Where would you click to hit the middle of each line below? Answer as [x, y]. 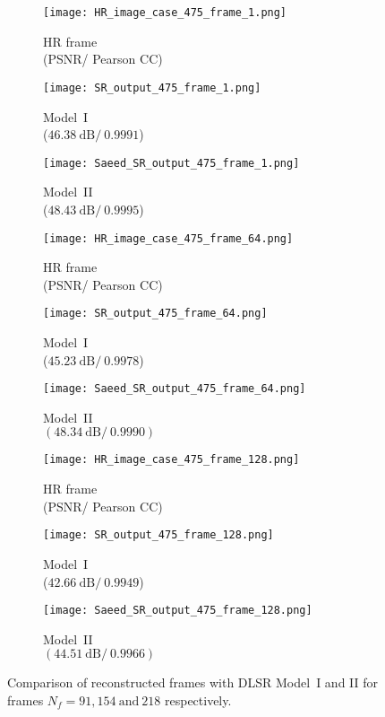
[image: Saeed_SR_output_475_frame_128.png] [178, 611]
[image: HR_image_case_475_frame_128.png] [171, 460]
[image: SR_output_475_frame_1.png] [152, 87]
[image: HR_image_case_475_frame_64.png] [168, 238]
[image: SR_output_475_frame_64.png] [155, 314]
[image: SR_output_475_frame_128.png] [158, 535]
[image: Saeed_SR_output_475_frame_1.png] [171, 163]
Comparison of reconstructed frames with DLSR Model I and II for [193, 682]
